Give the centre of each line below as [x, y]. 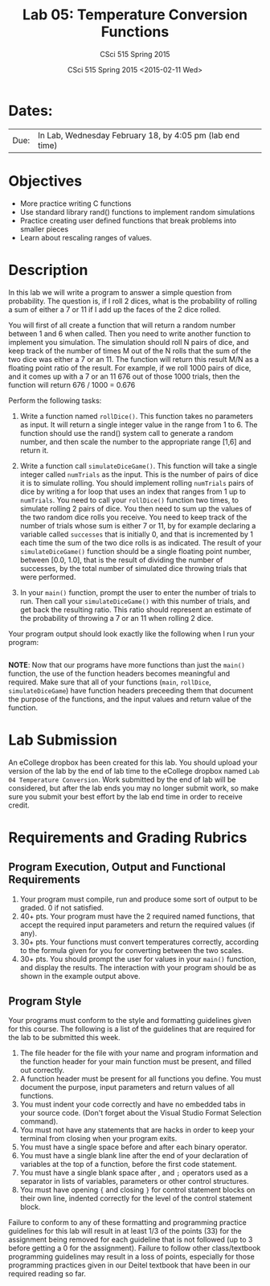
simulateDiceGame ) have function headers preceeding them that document [131, 690]
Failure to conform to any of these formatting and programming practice [127, 1222]
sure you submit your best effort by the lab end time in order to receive [125, 796]
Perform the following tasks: [55, 401]
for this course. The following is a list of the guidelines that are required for [132, 1029]
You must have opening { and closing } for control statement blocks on [137, 1190]
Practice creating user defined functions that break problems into [128, 220]
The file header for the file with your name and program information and [139, 1053]
